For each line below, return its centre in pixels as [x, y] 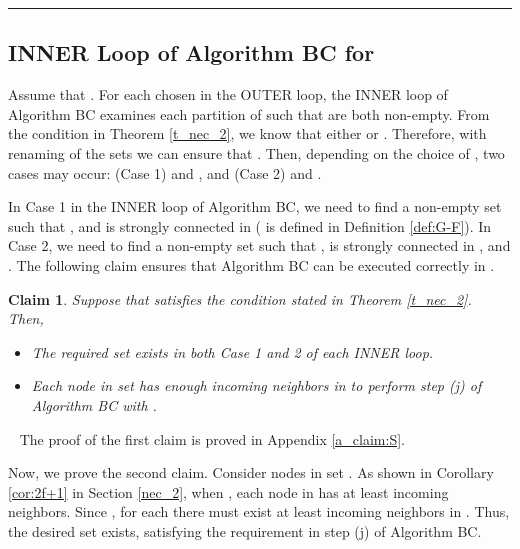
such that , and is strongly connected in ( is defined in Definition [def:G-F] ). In [250, 225]
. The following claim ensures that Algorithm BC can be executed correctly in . [251, 264]
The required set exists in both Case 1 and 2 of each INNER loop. [232, 351]
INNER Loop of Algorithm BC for [191, 52]
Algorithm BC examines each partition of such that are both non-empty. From [249, 113]
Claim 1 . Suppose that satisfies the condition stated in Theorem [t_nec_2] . [240, 298]
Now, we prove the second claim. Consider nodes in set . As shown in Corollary [251, 472]
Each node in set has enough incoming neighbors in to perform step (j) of [256, 385]
